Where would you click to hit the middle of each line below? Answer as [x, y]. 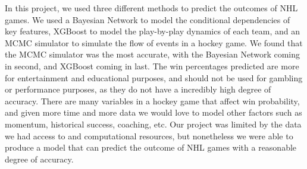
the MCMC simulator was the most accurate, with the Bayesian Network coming [152, 54]
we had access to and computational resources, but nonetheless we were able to [149, 135]
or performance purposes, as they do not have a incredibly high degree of [138, 89]
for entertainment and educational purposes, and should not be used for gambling [154, 77]
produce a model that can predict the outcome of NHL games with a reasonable [151, 147]
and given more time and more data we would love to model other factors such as [153, 112]
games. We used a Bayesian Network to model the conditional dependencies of [148, 19]
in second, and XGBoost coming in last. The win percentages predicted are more [152, 66]
